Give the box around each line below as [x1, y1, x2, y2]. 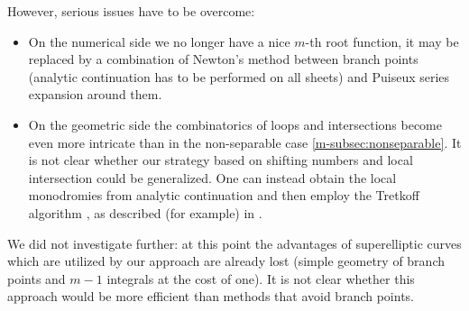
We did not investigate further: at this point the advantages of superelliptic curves [7, 233, 462, 252]
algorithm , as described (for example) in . [28, 203, 262, 222]
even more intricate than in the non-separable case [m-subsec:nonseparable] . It [28, 133, 462, 151]
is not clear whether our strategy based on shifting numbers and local [28, 151, 413, 169]
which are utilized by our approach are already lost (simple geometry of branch [7, 252, 445, 270]
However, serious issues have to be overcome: [7, 2, 255, 20]
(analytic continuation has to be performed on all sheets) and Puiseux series [28, 67, 450, 86]
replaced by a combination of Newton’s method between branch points [28, 50, 418, 69]
